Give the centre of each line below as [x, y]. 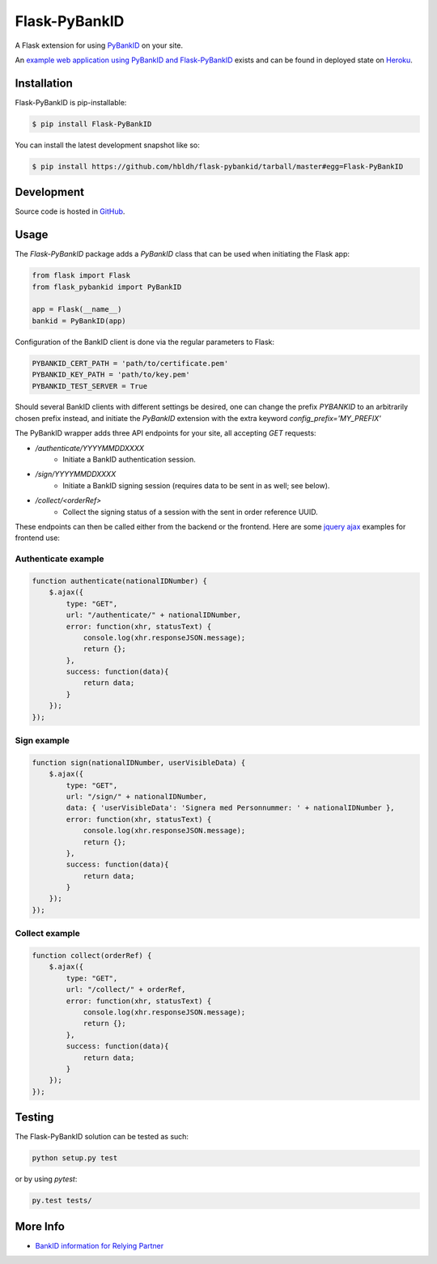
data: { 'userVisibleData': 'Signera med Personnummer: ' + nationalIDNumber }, [231, 808]
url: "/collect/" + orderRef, [126, 989]
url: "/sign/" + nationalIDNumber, [137, 796]
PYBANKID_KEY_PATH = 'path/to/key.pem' [111, 375]
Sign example [42, 740]
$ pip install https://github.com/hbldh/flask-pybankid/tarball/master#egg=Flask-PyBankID [218, 166]
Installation [44, 83]
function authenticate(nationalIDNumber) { [120, 581]
